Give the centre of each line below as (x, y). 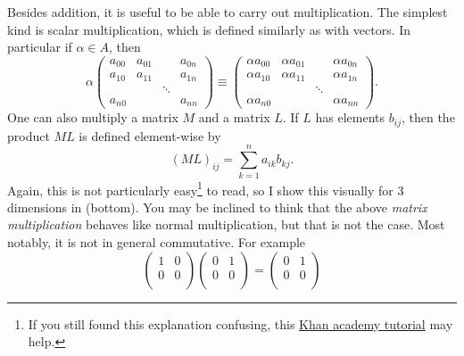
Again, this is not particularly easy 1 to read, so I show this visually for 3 (206, 188)
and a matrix (234, 117)
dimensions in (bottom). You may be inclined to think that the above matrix (217, 207)
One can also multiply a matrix (93, 117)
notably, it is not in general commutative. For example (157, 241)
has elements (350, 117)
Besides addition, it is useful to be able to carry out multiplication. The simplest (228, 12)
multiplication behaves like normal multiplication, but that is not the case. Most (226, 224)
